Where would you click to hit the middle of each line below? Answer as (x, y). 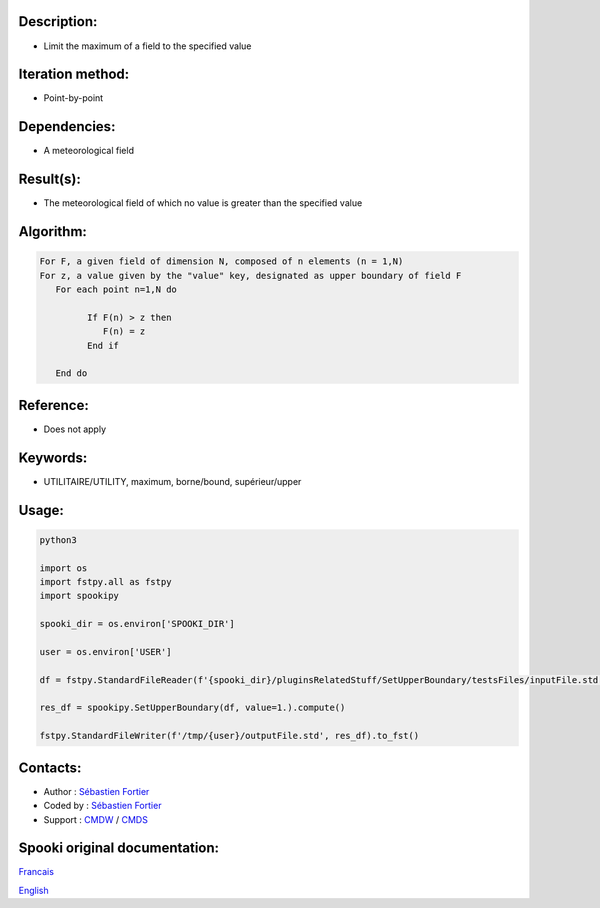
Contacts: (50, 767)
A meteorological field (89, 151)
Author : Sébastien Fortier (96, 791)
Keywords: (53, 457)
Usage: (41, 510)
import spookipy (79, 596)
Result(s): (50, 179)
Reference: (53, 405)
